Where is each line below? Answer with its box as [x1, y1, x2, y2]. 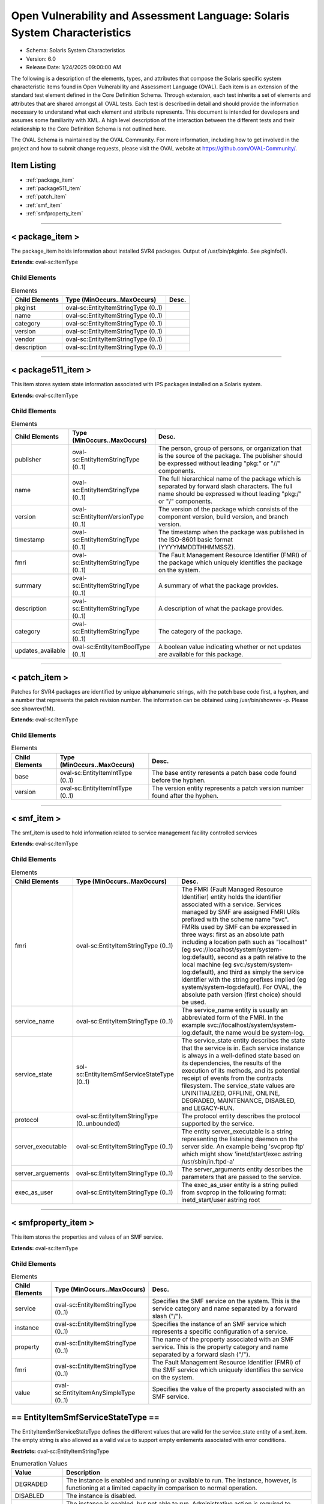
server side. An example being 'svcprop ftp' [181, 1142, 305, 1150]
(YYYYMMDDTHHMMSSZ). [158, 543, 236, 552]
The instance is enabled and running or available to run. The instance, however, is [66, 1476, 297, 1485]
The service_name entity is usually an [181, 1005, 288, 1014]
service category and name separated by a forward [152, 1304, 298, 1313]
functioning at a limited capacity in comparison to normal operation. [66, 1484, 257, 1492]
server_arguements [14, 1169, 70, 1177]
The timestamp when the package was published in [158, 528, 304, 537]
